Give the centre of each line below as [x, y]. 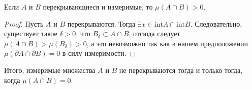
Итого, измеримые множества [50, 70]
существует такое [31, 33]
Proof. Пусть [24, 23]
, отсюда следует [154, 33]
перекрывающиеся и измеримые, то [98, 7]
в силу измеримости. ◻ [99, 53]
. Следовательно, [216, 23]
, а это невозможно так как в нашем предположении [167, 43]
